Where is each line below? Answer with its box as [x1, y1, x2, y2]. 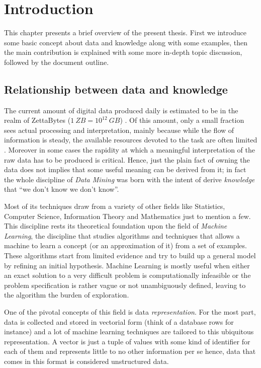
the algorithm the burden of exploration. [4, 289, 129, 300]
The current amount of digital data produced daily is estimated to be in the [4, 105, 238, 115]
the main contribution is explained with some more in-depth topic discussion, [4, 47, 242, 57]
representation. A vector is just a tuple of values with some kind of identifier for [4, 336, 250, 346]
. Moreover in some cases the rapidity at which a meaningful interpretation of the [4, 144, 255, 155]
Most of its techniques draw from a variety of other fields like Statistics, [4, 201, 225, 211]
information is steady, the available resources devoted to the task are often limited [4, 134, 257, 145]
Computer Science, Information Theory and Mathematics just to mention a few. [4, 210, 251, 221]
